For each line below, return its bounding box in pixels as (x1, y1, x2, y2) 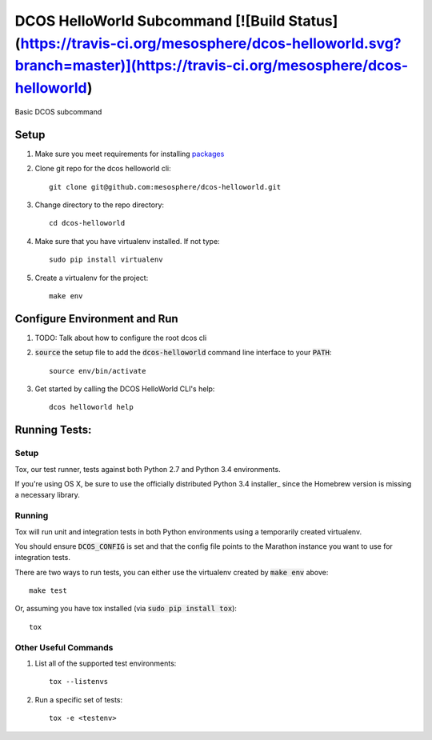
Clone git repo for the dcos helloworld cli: (34, 164, 171, 174)
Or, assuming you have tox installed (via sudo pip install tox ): (14, 604, 238, 614)
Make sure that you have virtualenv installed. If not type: (34, 236, 220, 246)
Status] (288, 12, 338, 30)
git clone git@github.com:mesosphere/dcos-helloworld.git (49, 182, 282, 191)
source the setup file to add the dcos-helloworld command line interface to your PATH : (34, 348, 332, 358)
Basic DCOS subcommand (14, 106, 102, 116)
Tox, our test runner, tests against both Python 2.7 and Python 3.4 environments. (14, 464, 281, 474)
